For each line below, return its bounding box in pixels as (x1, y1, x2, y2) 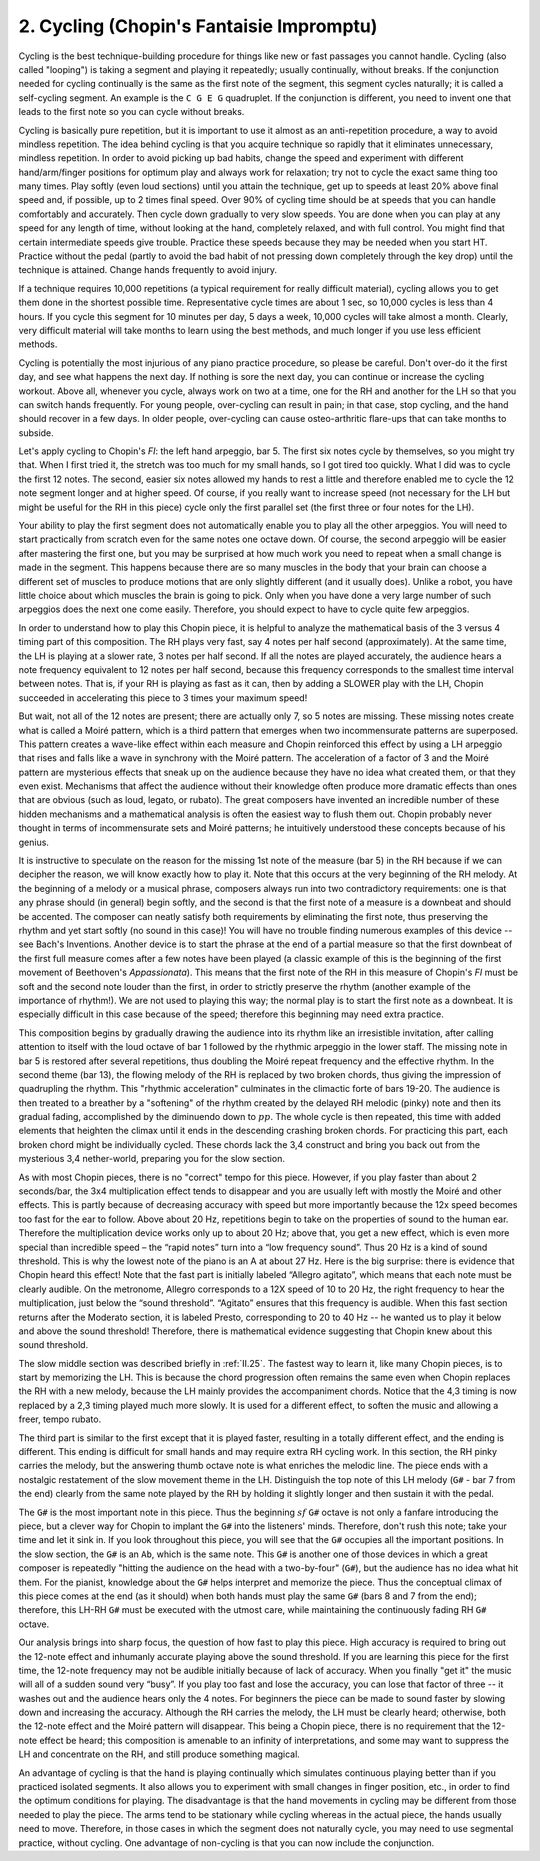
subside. (18, 426, 54, 439)
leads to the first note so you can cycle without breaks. (18, 106, 245, 118)
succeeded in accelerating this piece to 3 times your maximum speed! (18, 691, 308, 704)
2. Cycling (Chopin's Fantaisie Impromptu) (18, 15, 378, 37)
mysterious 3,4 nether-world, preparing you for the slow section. (18, 1153, 285, 1165)
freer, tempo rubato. (18, 1413, 102, 1425)
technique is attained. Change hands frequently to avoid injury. (18, 264, 278, 276)
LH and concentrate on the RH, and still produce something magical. (18, 1748, 300, 1760)
